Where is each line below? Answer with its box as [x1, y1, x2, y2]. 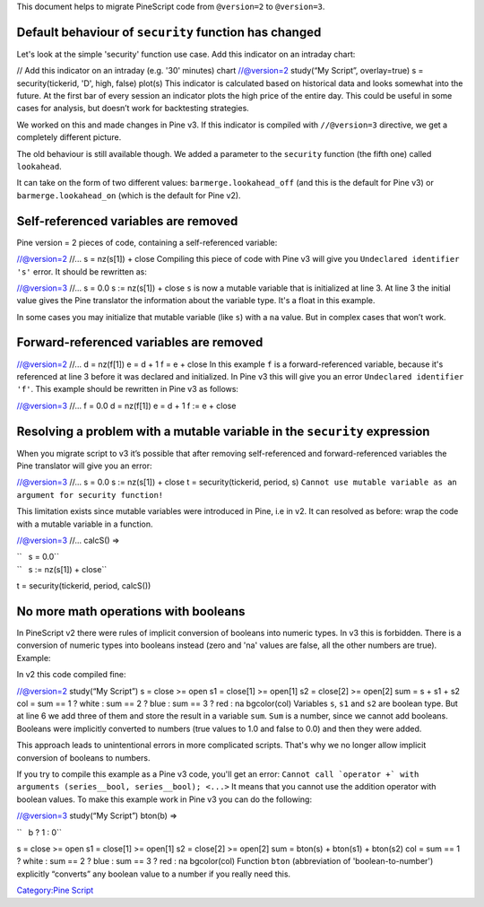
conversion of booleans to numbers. [16, 752, 151, 763]
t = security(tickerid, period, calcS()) [16, 580, 151, 591]
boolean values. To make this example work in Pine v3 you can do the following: [16, 794, 313, 805]
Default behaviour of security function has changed [16, 24, 322, 39]
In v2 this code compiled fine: [16, 669, 126, 680]
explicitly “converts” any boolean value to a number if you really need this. [16, 868, 291, 879]
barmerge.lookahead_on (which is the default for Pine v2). [16, 189, 241, 201]
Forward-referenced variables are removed [16, 335, 264, 350]
